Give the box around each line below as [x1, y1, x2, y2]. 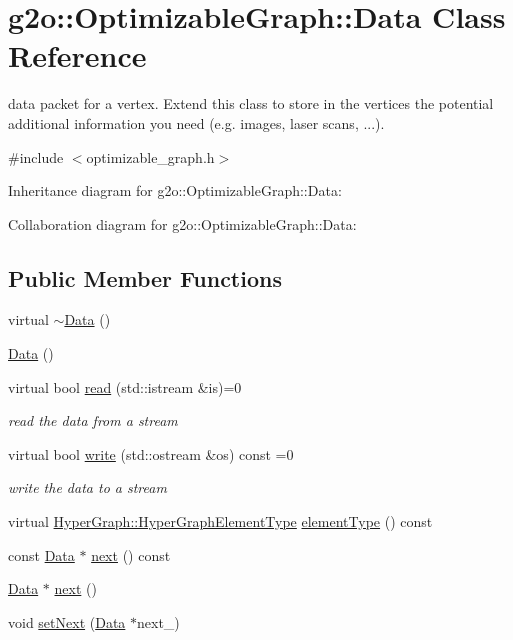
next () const [91, 544, 171, 565]
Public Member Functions [8, 262, 282, 293]
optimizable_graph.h [86, 146, 215, 167]
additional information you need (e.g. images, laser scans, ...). [8, 112, 385, 133]
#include [8, 146, 64, 167]
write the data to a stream [8, 477, 167, 498]
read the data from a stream [8, 410, 178, 431]
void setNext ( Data [8, 611, 126, 632]
